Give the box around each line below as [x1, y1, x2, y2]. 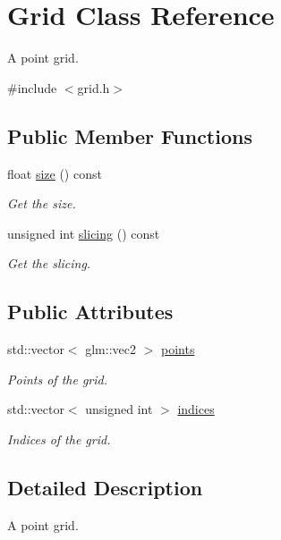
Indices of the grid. [7, 429, 111, 448]
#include [7, 78, 57, 97]
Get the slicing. [7, 254, 91, 273]
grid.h [77, 78, 110, 97]
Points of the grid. [7, 369, 108, 388]
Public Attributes [7, 298, 174, 325]
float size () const [7, 164, 102, 182]
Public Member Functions [7, 122, 252, 149]
